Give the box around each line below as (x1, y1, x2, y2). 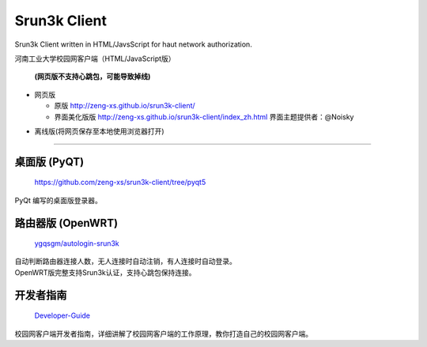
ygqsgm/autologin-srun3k (34, 239, 120, 248)
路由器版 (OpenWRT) (14, 216, 119, 229)
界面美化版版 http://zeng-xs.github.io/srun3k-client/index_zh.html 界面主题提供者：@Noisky (54, 111, 354, 122)
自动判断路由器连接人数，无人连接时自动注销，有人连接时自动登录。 (14, 257, 236, 266)
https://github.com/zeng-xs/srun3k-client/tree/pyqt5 (34, 178, 206, 187)
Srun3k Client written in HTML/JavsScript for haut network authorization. (14, 40, 252, 49)
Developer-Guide (34, 311, 91, 320)
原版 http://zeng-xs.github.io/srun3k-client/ (54, 101, 195, 111)
